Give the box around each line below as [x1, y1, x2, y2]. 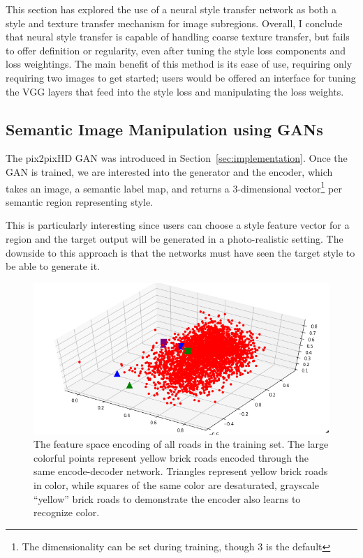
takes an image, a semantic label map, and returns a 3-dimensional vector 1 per [6, 179, 342, 195]
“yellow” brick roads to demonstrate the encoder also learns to [34, 491, 301, 506]
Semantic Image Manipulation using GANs [6, 118, 323, 139]
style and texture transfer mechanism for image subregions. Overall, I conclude [6, 15, 343, 30]
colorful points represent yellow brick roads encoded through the [34, 450, 309, 465]
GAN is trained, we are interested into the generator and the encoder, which [6, 164, 333, 179]
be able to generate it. [6, 259, 100, 273]
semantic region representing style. [6, 194, 154, 209]
